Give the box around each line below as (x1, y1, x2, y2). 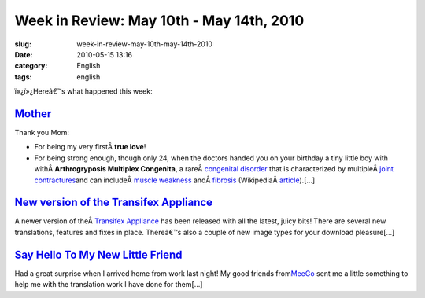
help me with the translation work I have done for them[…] (14, 280, 203, 289)
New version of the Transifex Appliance (14, 196, 213, 209)
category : (14, 61, 48, 71)
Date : (14, 50, 33, 59)
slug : (14, 39, 31, 49)
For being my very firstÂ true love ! (34, 142, 146, 152)
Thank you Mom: (14, 128, 70, 138)
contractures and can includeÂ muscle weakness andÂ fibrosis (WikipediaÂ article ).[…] (34, 175, 316, 185)
